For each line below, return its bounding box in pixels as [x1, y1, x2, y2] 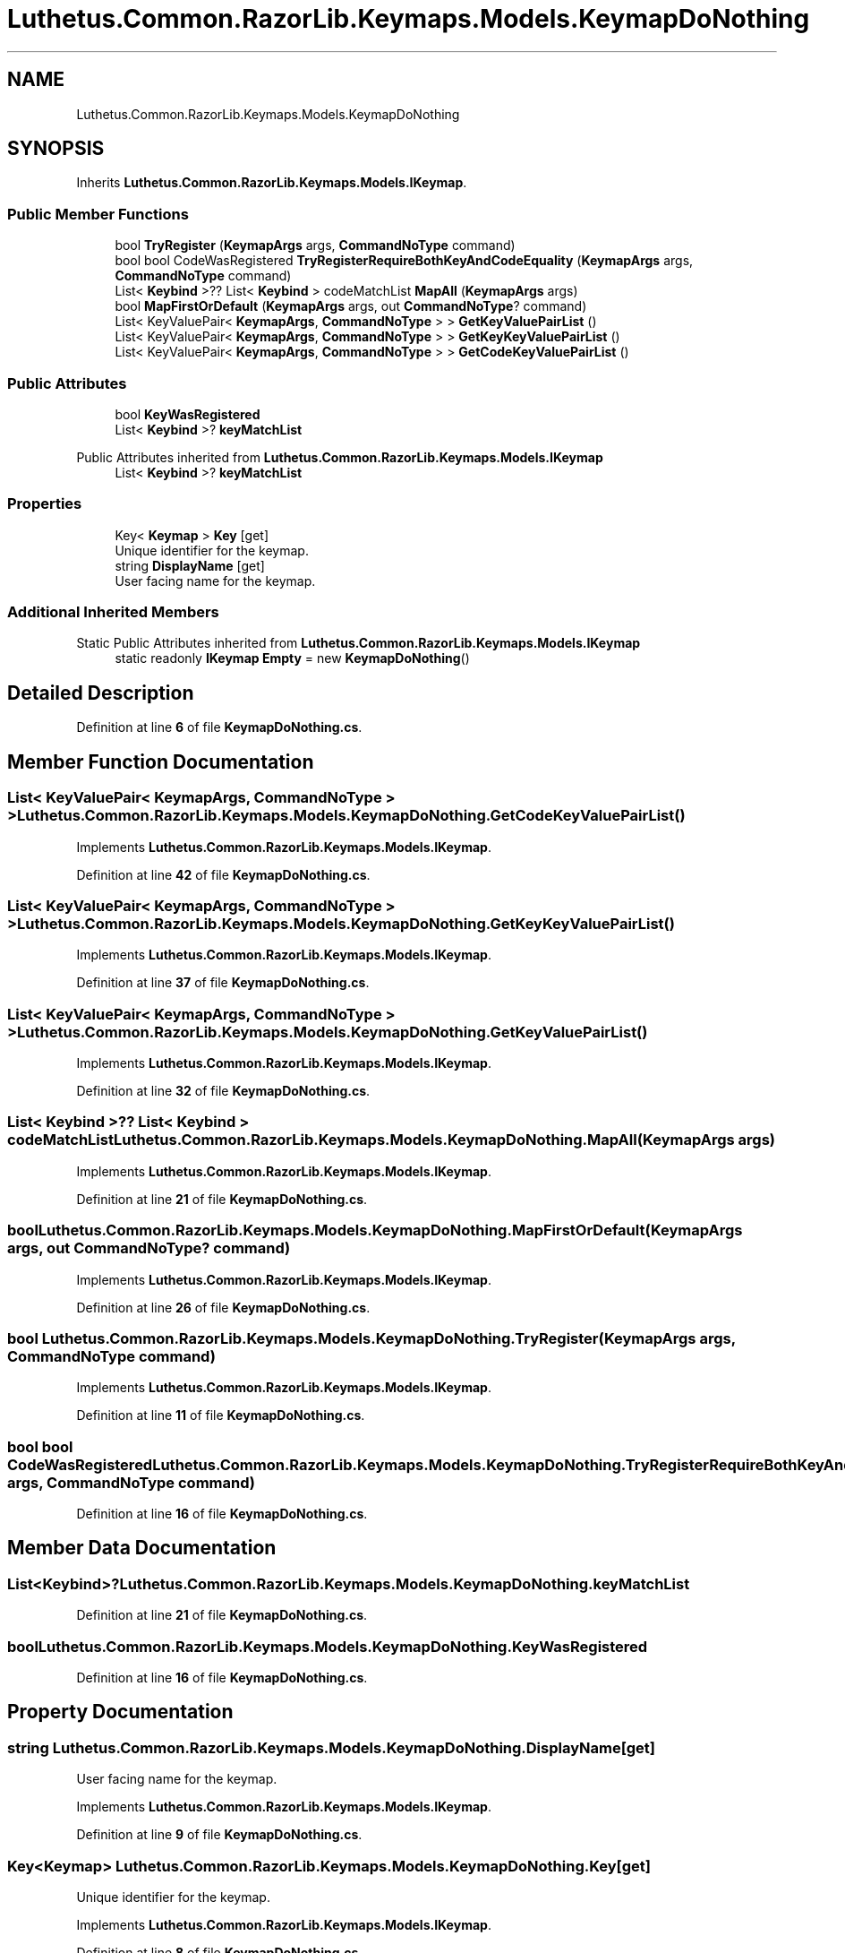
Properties [7, 495, 82, 513]
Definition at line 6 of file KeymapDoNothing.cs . [76, 719, 363, 736]
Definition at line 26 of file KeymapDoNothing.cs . [76, 1299, 371, 1315]
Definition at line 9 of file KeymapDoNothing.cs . [76, 1827, 363, 1843]
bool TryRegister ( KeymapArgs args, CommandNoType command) [115, 237, 516, 254]
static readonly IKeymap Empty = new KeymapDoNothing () [115, 650, 470, 667]
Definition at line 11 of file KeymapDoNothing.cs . [76, 1407, 365, 1424]
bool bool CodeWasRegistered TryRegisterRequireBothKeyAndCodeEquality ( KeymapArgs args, [115, 253, 694, 269]
